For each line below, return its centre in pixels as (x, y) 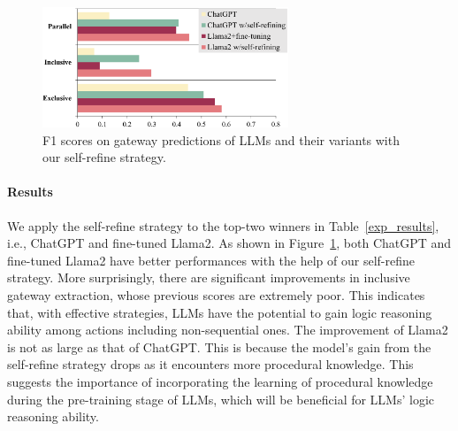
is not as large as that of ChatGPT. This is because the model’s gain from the (219, 346)
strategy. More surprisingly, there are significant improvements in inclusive (209, 277)
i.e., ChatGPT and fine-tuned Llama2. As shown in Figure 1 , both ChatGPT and (229, 243)
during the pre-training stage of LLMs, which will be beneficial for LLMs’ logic (221, 399)
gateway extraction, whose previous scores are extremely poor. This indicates (216, 295)
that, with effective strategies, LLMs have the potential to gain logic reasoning (220, 312)
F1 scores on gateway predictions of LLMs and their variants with (221, 139)
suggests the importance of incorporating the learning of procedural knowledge (220, 381)
